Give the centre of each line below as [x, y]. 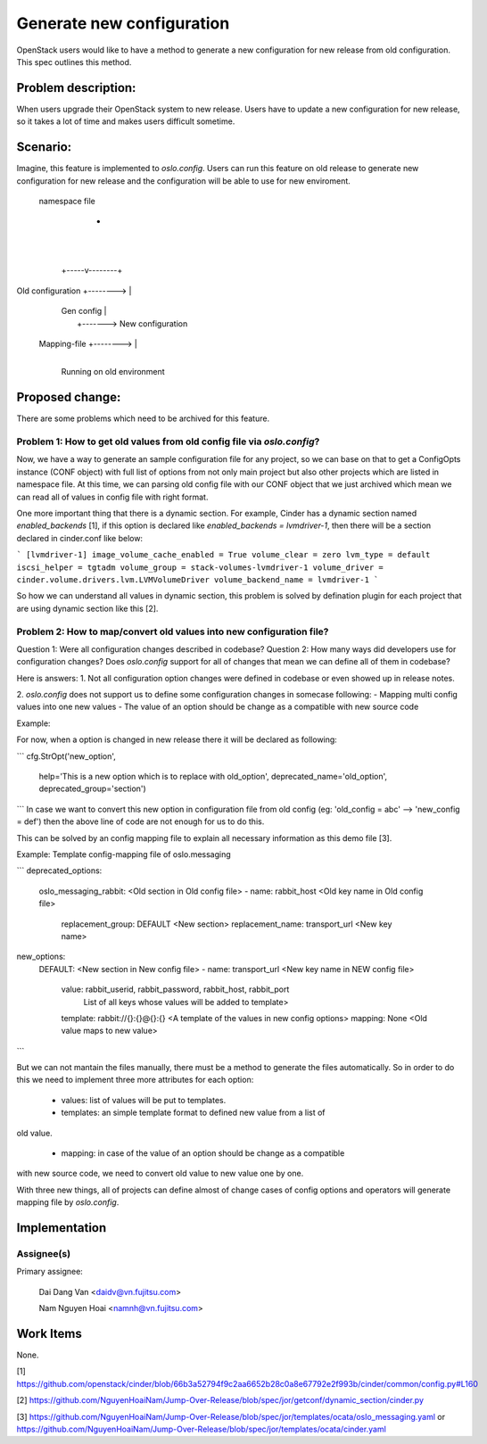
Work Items [49, 1333]
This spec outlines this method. [74, 62]
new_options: [41, 957]
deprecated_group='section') [92, 788]
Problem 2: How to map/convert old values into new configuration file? [173, 631]
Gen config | [84, 311]
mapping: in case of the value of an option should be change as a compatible [203, 1153]
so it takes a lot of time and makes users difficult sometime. [126, 121]
